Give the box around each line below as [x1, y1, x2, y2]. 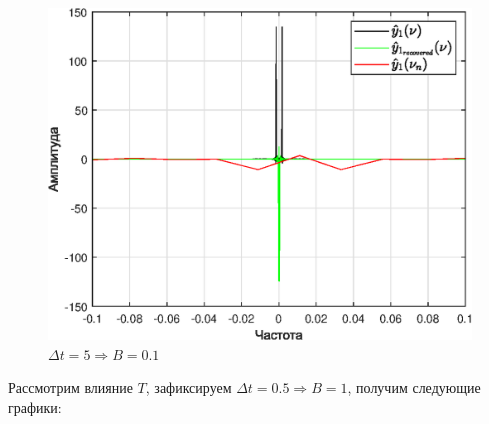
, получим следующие [347, 377, 481, 398]
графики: [8, 396, 62, 417]
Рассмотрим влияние [8, 377, 133, 398]
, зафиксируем [145, 377, 232, 398]
